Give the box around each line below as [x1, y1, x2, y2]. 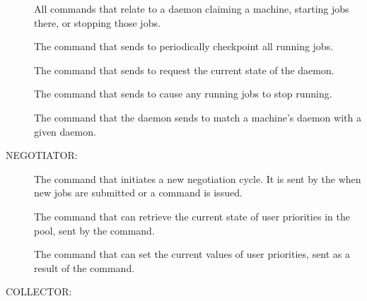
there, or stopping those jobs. [34, 15, 161, 30]
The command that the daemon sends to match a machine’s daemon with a [34, 110, 361, 124]
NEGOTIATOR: [6, 148, 78, 163]
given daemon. [34, 124, 96, 138]
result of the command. [34, 260, 135, 275]
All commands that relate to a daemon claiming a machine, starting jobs [34, 1, 349, 16]
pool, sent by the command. [34, 223, 155, 237]
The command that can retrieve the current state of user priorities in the [34, 208, 350, 223]
